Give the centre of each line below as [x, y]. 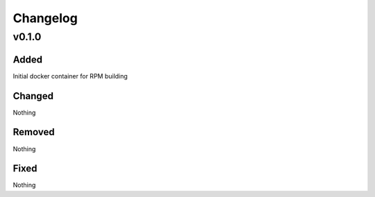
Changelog [45, 18]
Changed [33, 96]
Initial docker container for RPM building [70, 76]
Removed [34, 132]
